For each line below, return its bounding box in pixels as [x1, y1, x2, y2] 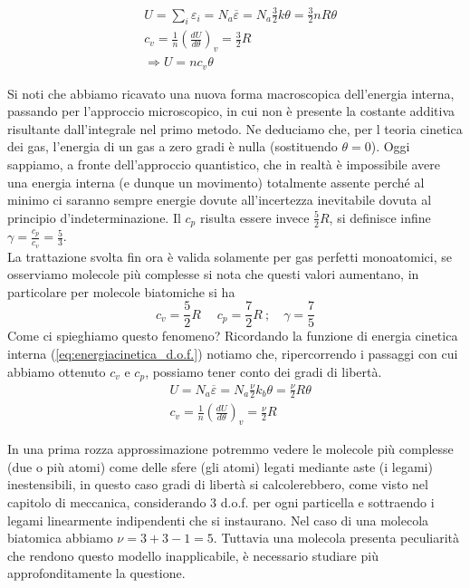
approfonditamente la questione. [7, 564, 186, 583]
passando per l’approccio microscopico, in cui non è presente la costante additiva [7, 101, 456, 120]
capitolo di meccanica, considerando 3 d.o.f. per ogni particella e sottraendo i [7, 492, 435, 511]
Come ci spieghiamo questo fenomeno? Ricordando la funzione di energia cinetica [7, 326, 458, 345]
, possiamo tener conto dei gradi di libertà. [145, 361, 382, 381]
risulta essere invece [199, 207, 310, 227]
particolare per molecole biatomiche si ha [7, 282, 235, 301]
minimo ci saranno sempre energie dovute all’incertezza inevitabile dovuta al [7, 190, 432, 209]
